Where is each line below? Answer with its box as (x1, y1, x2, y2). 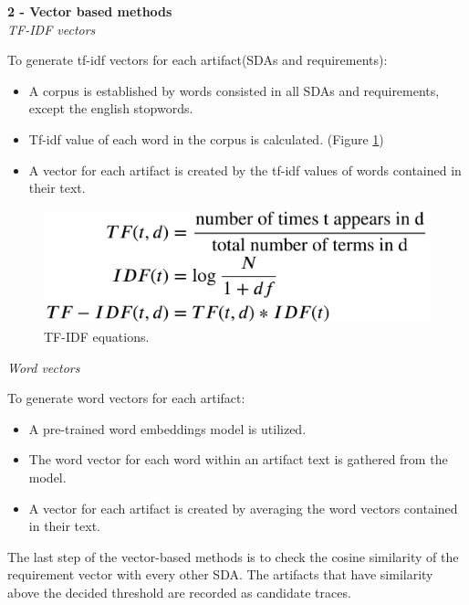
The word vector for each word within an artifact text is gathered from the (28, 450, 448, 469)
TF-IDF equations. (44, 326, 150, 345)
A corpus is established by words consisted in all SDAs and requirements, (28, 80, 440, 100)
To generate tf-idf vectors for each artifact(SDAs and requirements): (7, 50, 388, 69)
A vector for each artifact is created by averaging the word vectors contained (28, 498, 458, 517)
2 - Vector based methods (7, 2, 172, 20)
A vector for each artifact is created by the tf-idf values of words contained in (28, 160, 462, 179)
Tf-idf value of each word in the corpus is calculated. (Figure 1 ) (28, 129, 384, 148)
